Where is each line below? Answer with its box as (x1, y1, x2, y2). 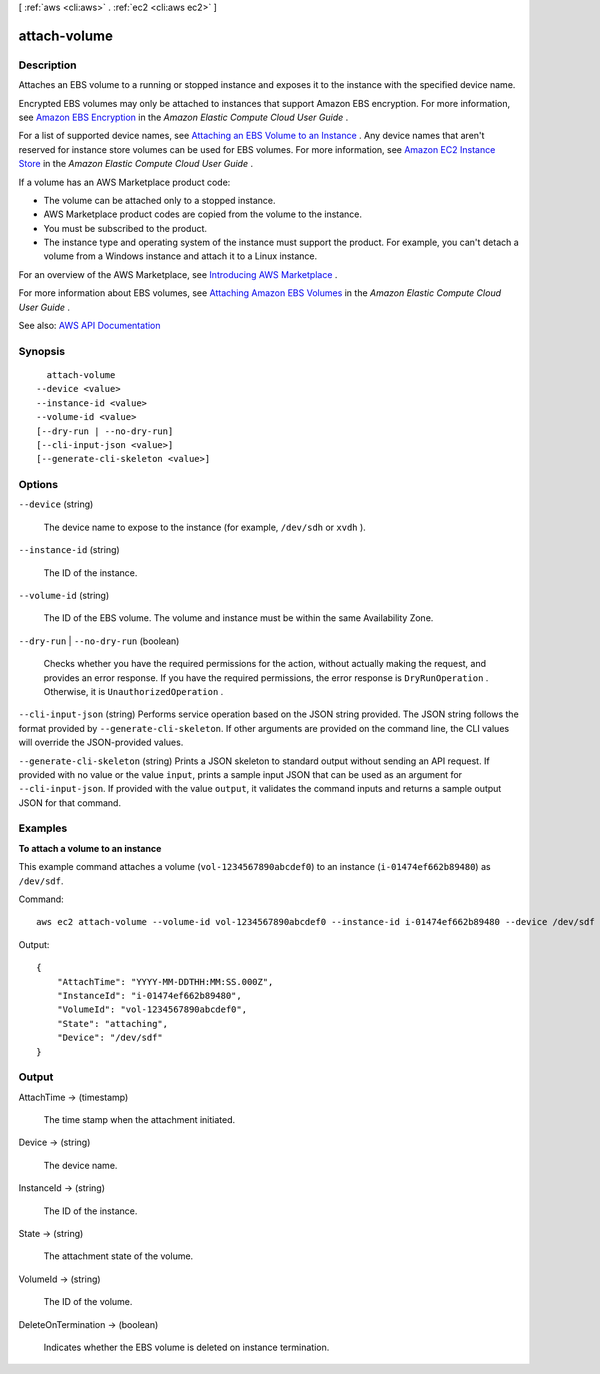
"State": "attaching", (56, 1018, 169, 1029)
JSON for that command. (18, 796, 122, 809)
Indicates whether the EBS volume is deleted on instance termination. (43, 1341, 330, 1353)
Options (18, 478, 59, 492)
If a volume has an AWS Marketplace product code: (18, 176, 231, 188)
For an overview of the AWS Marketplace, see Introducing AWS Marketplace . (18, 268, 338, 280)
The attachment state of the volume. (43, 1250, 194, 1262)
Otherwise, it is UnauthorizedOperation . (43, 685, 224, 697)
